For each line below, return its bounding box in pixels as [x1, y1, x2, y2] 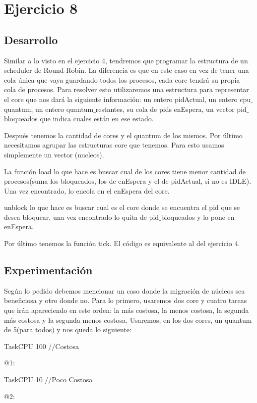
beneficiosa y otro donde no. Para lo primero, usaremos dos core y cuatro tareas [4, 295, 247, 305]
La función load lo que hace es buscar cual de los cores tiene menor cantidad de [4, 166, 246, 176]
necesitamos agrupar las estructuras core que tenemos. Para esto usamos [4, 140, 224, 150]
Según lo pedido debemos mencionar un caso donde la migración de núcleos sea [4, 285, 245, 296]
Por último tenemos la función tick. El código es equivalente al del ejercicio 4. [4, 238, 240, 249]
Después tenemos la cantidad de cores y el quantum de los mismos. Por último [4, 130, 243, 140]
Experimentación [4, 262, 93, 278]
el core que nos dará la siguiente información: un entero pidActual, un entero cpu [4, 94, 251, 104]
